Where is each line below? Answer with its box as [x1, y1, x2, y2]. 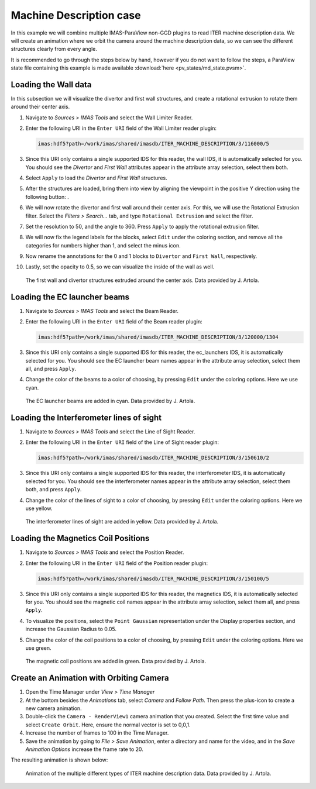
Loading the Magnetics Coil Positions [11, 533, 150, 543]
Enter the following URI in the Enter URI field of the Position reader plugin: [25, 559, 208, 567]
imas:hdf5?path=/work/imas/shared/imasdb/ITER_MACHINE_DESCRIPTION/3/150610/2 [37, 454, 269, 461]
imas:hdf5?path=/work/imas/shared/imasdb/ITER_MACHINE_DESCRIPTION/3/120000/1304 [37, 334, 279, 340]
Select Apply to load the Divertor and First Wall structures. [25, 174, 167, 181]
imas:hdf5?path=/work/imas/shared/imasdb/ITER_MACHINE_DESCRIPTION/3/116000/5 [37, 140, 269, 147]
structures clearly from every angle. [11, 46, 98, 53]
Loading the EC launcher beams [11, 292, 130, 302]
